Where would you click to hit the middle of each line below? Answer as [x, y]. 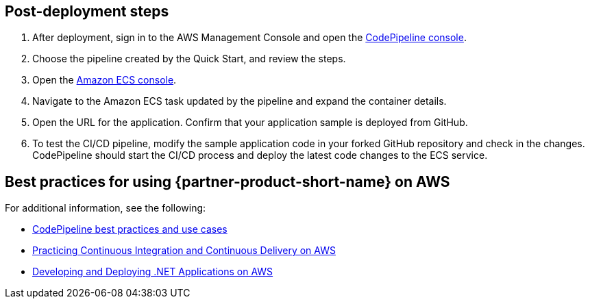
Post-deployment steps [87, 11]
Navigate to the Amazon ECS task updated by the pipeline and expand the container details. [239, 101]
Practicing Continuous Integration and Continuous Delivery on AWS [184, 251]
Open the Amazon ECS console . [105, 80]
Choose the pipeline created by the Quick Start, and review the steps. [189, 59]
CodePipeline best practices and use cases [130, 229]
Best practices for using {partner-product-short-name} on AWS [228, 181]
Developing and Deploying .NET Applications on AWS [153, 272]
